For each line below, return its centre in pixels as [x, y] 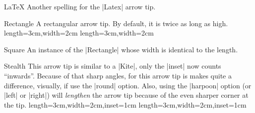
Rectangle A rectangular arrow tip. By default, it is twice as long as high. [116, 23]
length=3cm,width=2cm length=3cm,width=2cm [79, 33]
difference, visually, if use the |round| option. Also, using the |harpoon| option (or [128, 85]
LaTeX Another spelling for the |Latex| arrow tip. [80, 6]
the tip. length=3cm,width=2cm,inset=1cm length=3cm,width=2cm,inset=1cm [125, 104]
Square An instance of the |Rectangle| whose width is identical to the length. [121, 49]
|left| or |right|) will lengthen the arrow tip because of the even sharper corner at [126, 95]
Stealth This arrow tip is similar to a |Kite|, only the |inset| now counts [113, 66]
